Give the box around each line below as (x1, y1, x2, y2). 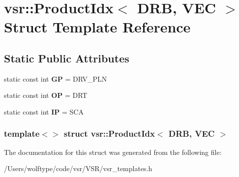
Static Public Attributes (4, 50, 129, 65)
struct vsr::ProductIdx (63, 127, 155, 140)
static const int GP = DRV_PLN (4, 73, 107, 84)
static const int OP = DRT (4, 90, 88, 100)
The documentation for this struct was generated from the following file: (4, 147, 222, 157)
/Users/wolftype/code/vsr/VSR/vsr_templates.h (4, 163, 152, 174)
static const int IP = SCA (4, 106, 84, 117)
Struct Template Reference (4, 17, 191, 37)
